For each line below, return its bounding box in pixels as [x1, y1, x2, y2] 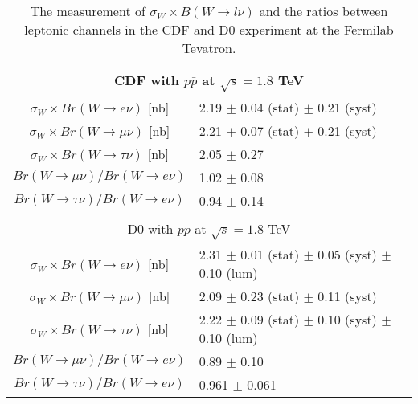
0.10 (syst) [318, 310, 377, 329]
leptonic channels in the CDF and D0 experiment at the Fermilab [24, 20, 394, 39]
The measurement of [30, 2, 145, 20]
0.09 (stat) [240, 310, 300, 329]
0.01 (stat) [240, 245, 300, 264]
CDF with [114, 71, 179, 89]
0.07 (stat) [240, 120, 300, 140]
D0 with [127, 218, 174, 238]
